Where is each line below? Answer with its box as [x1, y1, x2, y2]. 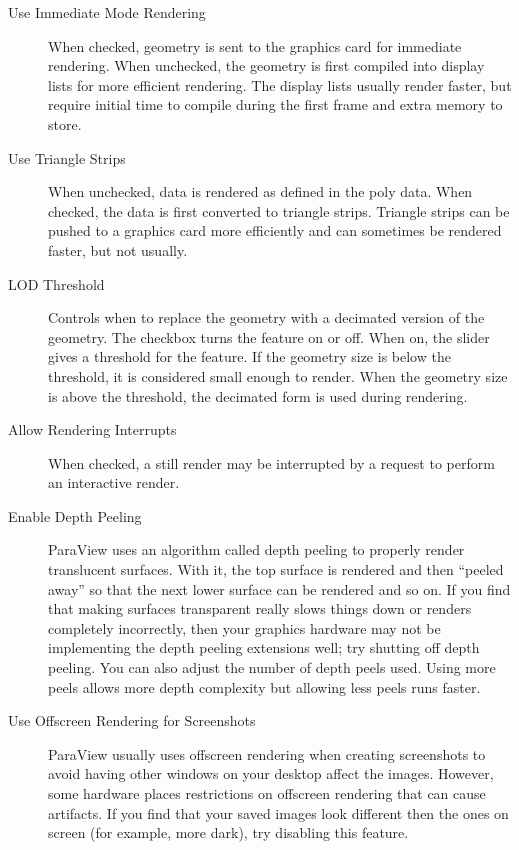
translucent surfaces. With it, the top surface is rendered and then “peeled [48, 559, 504, 580]
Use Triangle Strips [8, 147, 126, 168]
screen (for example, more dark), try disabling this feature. [48, 822, 409, 843]
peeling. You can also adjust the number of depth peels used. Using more [48, 657, 496, 678]
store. [48, 113, 82, 134]
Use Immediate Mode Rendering [8, 2, 206, 22]
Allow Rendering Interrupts [8, 419, 177, 440]
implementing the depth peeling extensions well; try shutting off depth [48, 637, 480, 658]
